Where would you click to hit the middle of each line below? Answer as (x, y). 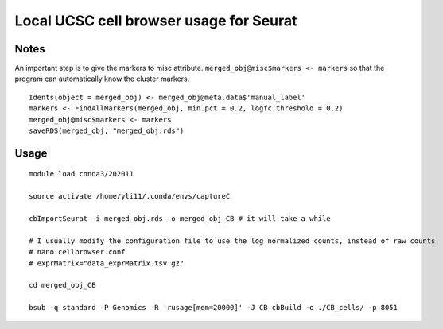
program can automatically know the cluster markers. (102, 79)
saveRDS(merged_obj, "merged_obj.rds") (107, 131)
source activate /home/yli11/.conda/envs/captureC (130, 196)
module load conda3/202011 (82, 174)
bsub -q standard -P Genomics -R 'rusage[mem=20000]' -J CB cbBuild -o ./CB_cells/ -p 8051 (213, 308)
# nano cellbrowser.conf (77, 252)
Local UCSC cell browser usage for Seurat (156, 21)
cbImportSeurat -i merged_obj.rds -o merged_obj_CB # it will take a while (180, 218)
